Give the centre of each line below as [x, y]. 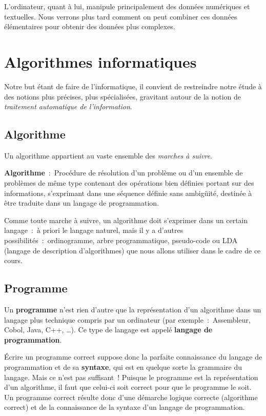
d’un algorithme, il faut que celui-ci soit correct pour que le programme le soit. [128, 387]
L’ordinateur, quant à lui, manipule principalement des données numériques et [127, 6]
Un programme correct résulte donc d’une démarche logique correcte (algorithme [131, 397]
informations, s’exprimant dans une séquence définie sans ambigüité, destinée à [128, 193]
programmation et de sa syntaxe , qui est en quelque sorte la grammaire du [123, 367]
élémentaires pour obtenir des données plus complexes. [90, 26]
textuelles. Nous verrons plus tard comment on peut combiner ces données [121, 16]
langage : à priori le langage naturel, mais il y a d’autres [94, 230]
